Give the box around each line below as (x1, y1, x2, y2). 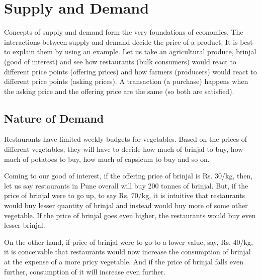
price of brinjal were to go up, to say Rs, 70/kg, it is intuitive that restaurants (4, 190, 245, 201)
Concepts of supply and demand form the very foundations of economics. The (4, 27, 243, 37)
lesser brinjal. (4, 220, 45, 230)
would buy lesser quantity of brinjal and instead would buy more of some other (4, 200, 248, 211)
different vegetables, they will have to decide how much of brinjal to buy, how (4, 144, 243, 154)
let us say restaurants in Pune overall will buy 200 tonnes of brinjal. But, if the (4, 180, 248, 191)
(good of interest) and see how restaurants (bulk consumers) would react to (4, 56, 236, 66)
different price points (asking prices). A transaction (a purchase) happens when (4, 76, 248, 86)
